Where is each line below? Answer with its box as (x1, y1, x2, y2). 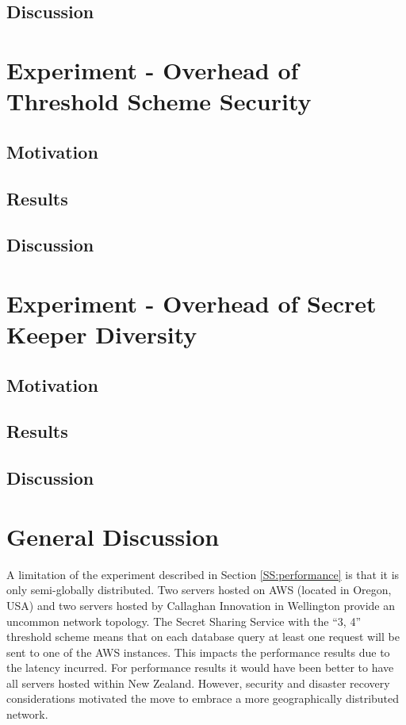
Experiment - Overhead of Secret (6, 286, 377, 319)
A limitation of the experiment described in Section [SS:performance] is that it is (6, 566, 400, 582)
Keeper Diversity (6, 318, 197, 351)
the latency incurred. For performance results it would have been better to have (6, 659, 394, 676)
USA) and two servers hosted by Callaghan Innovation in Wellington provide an (6, 596, 395, 613)
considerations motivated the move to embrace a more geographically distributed (6, 690, 400, 707)
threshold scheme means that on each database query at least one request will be (6, 628, 400, 645)
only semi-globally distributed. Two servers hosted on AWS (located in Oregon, (6, 581, 392, 598)
